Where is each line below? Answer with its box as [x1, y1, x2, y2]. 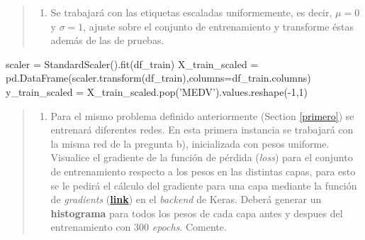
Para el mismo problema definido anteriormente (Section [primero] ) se [50, 108, 354, 123]
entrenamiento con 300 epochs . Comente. [50, 219, 227, 234]
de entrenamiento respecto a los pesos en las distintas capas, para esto [50, 163, 356, 178]
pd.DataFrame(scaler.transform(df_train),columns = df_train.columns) [6, 70, 311, 85]
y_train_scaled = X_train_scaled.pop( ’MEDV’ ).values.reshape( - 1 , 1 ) [6, 84, 308, 99]
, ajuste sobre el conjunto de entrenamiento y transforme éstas [83, 18, 354, 33]
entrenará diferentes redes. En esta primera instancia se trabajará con [50, 122, 354, 137]
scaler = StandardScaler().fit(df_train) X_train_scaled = [6, 56, 259, 71]
